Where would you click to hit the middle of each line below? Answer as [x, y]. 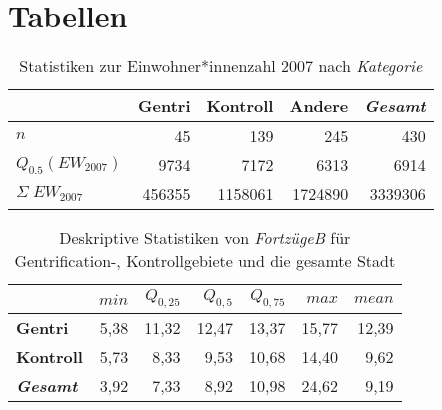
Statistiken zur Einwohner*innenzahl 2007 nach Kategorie [221, 66]
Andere [319, 106]
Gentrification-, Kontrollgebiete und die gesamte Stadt [205, 261]
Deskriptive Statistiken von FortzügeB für [205, 238]
